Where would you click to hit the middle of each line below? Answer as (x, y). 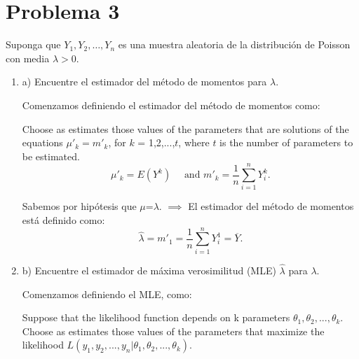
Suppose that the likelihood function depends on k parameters (156, 317)
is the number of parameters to (286, 142)
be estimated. (51, 156)
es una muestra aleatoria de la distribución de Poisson (234, 44)
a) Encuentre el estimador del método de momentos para (144, 82)
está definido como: (63, 220)
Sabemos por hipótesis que (79, 206)
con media (28, 58)
